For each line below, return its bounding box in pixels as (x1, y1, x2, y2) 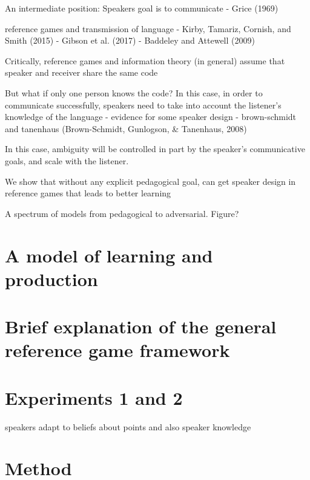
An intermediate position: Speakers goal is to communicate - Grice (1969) (5, 2, 279, 14)
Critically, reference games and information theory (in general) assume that (5, 54, 285, 67)
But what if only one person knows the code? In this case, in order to (5, 86, 263, 99)
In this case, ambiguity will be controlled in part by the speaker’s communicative (5, 142, 305, 155)
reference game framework (5, 338, 230, 362)
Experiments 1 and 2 (5, 385, 183, 410)
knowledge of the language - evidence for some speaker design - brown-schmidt (5, 110, 297, 123)
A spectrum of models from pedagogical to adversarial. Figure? (5, 207, 239, 219)
